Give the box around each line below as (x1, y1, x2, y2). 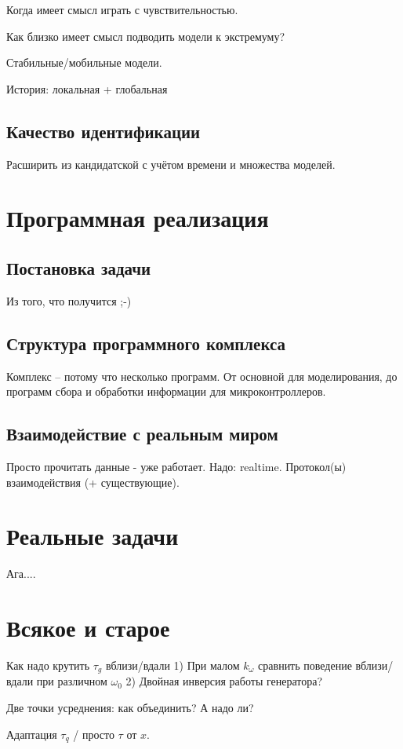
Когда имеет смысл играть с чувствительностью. (6, 2, 238, 17)
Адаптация (6, 725, 57, 742)
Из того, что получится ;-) (6, 292, 132, 309)
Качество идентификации (6, 119, 201, 143)
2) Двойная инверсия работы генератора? (125, 673, 323, 689)
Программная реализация (6, 202, 269, 234)
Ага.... (6, 565, 36, 582)
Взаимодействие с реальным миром (6, 422, 278, 446)
